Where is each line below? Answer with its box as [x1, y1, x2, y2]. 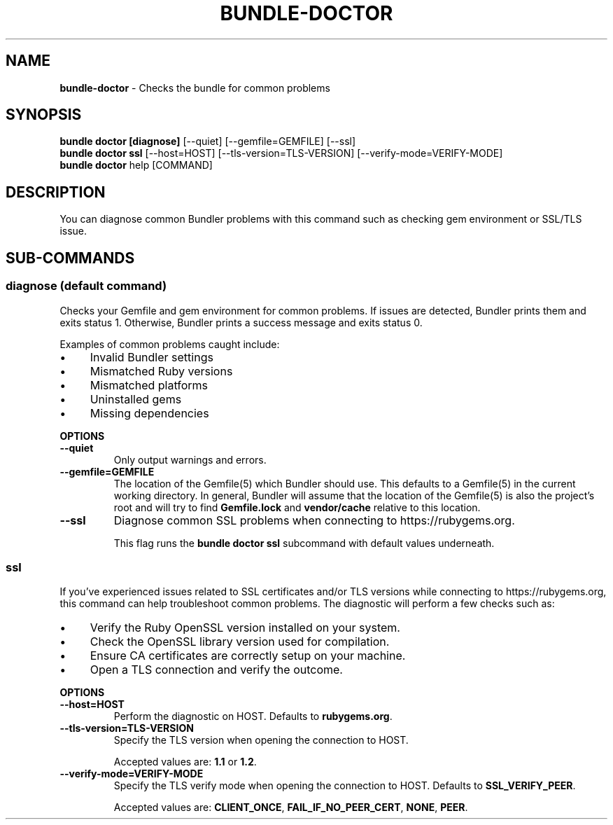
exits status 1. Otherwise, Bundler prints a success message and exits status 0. [59, 316, 423, 328]
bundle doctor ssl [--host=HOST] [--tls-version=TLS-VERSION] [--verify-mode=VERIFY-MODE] [59, 147, 503, 160]
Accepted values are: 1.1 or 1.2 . [113, 756, 257, 768]
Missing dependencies [90, 405, 209, 420]
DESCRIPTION [6, 183, 106, 201]
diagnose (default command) [6, 279, 167, 293]
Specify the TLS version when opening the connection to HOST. [113, 734, 409, 747]
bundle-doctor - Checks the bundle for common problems [59, 81, 330, 94]
